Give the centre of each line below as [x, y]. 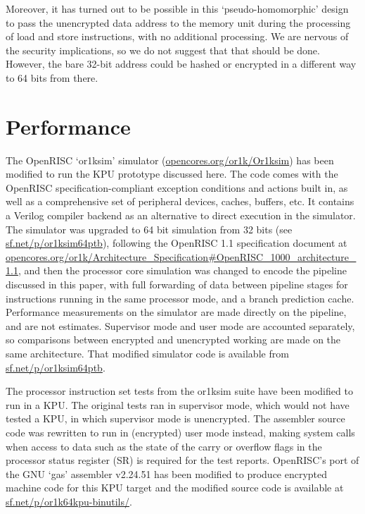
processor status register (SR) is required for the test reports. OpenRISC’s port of [182, 460]
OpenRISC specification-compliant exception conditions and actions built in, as [177, 187]
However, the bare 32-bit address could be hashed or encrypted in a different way [181, 64]
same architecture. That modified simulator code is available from [147, 353]
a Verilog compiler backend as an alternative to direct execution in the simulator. [181, 215]
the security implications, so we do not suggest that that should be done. [163, 50]
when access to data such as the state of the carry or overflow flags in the [164, 446]
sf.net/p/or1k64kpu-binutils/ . [69, 501]
